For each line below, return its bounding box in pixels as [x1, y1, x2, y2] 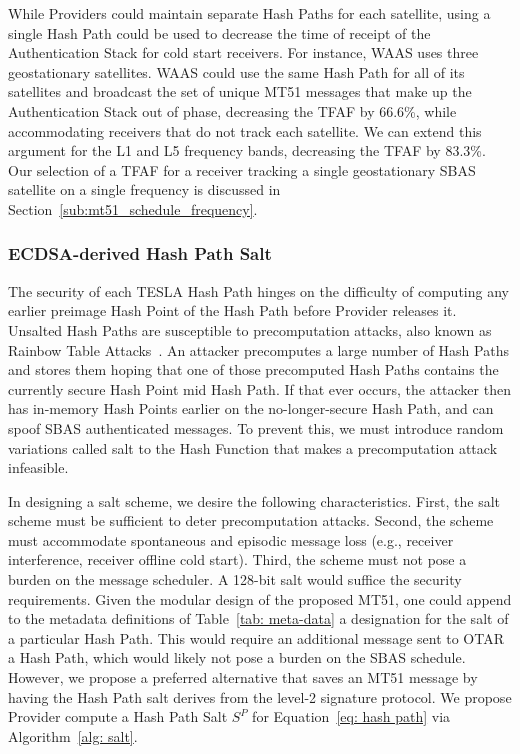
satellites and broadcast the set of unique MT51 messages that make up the [8, 81, 472, 102]
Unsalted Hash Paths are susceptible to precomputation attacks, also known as [8, 319, 492, 340]
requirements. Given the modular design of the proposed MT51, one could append [8, 588, 512, 609]
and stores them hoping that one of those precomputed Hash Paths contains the [8, 359, 499, 380]
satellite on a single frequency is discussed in [8, 179, 281, 200]
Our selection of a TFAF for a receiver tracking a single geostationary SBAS [8, 159, 476, 180]
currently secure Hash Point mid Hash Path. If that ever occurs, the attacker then [8, 378, 511, 399]
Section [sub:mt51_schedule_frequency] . [8, 198, 258, 219]
